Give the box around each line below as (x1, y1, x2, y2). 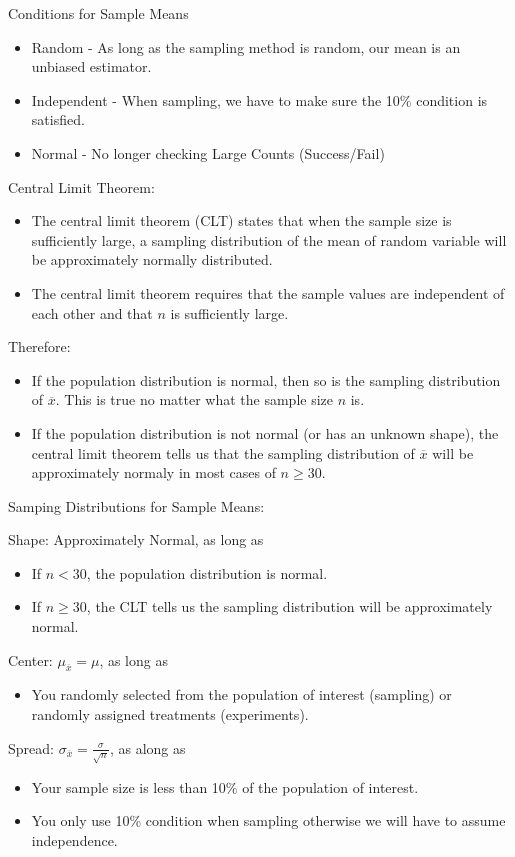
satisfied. (31, 109, 85, 130)
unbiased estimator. (31, 56, 152, 77)
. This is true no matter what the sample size (55, 389, 333, 410)
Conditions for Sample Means (8, 3, 189, 23)
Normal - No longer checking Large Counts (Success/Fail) (31, 142, 385, 163)
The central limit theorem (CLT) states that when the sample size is (31, 210, 452, 231)
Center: (8, 649, 53, 670)
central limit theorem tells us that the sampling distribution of (31, 442, 415, 463)
